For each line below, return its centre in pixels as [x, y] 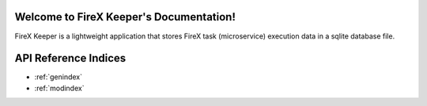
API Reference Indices [70, 58]
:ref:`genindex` [59, 77]
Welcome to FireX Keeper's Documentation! [125, 17]
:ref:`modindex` [59, 88]
